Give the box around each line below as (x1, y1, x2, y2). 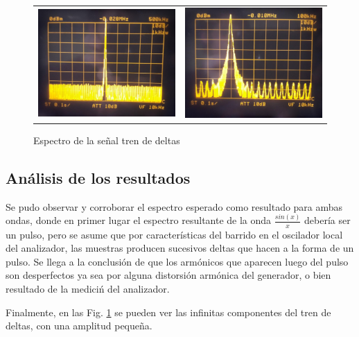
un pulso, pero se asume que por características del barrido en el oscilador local (6, 227, 343, 241)
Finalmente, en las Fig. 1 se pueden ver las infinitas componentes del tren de (6, 304, 331, 319)
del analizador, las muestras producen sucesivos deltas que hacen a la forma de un (6, 241, 354, 255)
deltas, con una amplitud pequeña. (6, 318, 152, 333)
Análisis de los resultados (6, 166, 191, 188)
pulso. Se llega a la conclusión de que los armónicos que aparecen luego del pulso (6, 254, 349, 268)
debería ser (304, 213, 351, 227)
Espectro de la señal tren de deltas (33, 132, 180, 147)
